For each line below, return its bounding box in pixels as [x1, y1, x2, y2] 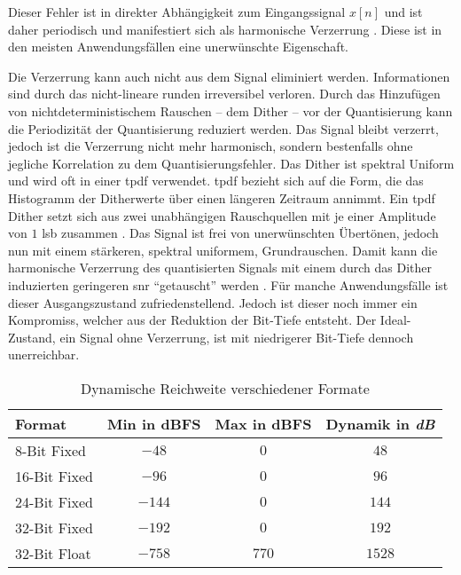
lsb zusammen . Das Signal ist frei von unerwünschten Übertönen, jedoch [42, 224, 439, 242]
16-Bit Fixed [15, 465, 94, 486]
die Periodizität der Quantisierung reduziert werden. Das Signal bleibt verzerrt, [8, 119, 439, 138]
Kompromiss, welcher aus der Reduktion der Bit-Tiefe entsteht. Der [8, 311, 377, 329]
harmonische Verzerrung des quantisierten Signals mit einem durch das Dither [8, 258, 433, 277]
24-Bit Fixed [15, 491, 94, 512]
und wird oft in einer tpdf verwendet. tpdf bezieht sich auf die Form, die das [8, 171, 424, 190]
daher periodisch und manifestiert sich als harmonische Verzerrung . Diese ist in [8, 20, 442, 38]
